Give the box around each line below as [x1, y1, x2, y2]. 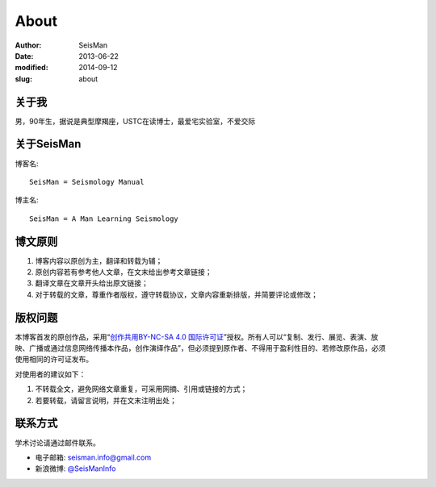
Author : [15, 40, 42, 50]
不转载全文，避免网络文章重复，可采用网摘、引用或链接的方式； [35, 384, 248, 394]
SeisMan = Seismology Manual [29, 177, 145, 186]
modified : [15, 63, 48, 73]
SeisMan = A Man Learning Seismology [29, 214, 179, 223]
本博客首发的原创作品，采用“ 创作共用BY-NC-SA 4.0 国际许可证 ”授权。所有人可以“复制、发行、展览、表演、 [15, 331, 371, 342]
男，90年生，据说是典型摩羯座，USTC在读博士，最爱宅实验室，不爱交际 [15, 116, 256, 126]
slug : [15, 73, 32, 84]
